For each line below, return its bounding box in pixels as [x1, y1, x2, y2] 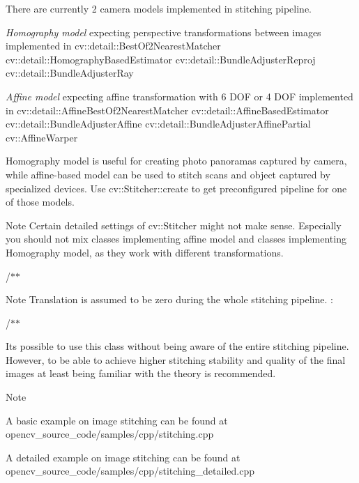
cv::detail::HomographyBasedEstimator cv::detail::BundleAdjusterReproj [6, 52, 316, 66]
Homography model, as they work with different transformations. [6, 245, 284, 259]
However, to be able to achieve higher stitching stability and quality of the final [6, 352, 346, 367]
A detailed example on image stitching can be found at [6, 450, 240, 464]
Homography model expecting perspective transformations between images [6, 24, 321, 39]
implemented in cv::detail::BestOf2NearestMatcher [6, 38, 221, 53]
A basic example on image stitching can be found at [6, 413, 228, 427]
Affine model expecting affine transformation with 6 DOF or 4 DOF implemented [6, 89, 353, 103]
